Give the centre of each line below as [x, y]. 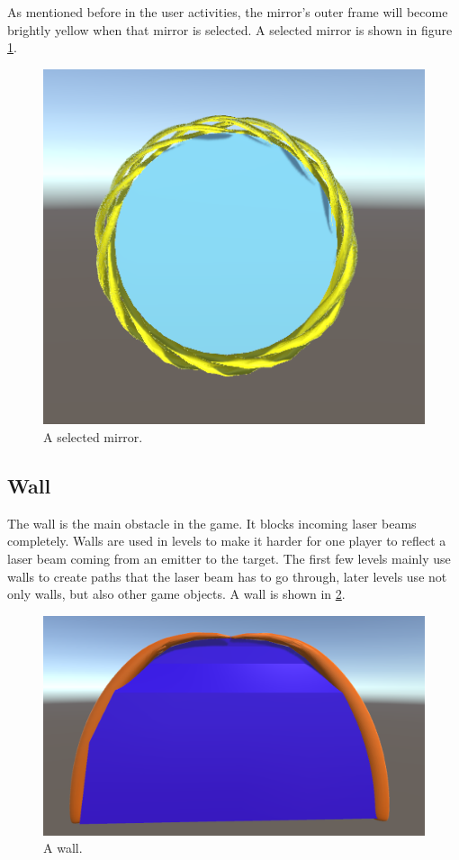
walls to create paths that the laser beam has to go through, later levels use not [227, 576]
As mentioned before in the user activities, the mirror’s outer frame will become [228, 12]
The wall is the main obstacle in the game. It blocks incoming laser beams [212, 523]
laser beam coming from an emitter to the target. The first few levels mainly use [229, 558]
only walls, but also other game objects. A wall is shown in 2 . [176, 594]
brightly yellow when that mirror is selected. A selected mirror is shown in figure [230, 29]
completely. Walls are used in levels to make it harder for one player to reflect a [227, 541]
